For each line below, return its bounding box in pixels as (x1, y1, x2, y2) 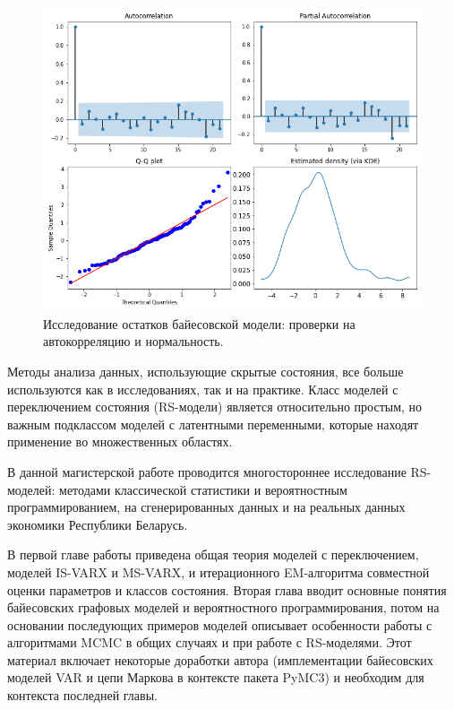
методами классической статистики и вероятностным (59, 480, 347, 498)
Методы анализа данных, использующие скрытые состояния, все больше (7, 361, 404, 380)
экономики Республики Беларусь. (7, 515, 188, 533)
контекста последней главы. (7, 686, 158, 705)
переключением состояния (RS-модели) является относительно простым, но (7, 397, 423, 416)
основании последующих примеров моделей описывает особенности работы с (7, 615, 433, 634)
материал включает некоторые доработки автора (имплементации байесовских (7, 650, 433, 669)
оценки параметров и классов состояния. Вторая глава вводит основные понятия (7, 580, 447, 599)
